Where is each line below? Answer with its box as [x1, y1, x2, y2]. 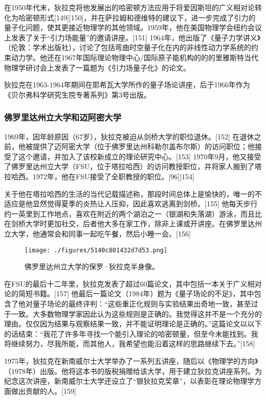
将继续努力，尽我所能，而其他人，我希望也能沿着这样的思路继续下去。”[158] [4, 338, 255, 349]
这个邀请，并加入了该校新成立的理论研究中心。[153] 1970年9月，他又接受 [18, 151, 261, 161]
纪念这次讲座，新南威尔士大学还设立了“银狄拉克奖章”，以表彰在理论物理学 [4, 375, 255, 386]
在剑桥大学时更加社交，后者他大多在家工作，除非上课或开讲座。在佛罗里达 [4, 218, 255, 229]
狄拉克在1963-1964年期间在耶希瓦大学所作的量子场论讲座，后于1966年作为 [4, 79, 250, 90]
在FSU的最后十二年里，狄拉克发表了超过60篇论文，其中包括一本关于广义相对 [4, 278, 262, 289]
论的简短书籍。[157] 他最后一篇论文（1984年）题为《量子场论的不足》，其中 [4, 288, 254, 299]
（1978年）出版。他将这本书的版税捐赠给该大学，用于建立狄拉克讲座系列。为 [4, 365, 262, 376]
